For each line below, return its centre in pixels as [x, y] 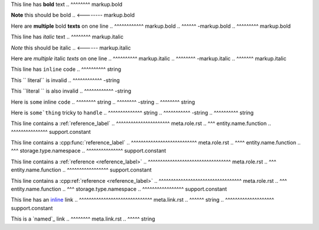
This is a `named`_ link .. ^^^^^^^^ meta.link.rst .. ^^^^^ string [83, 219]
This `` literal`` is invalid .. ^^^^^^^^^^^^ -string [66, 80]
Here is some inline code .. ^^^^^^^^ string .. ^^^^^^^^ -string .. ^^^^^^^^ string [103, 102]
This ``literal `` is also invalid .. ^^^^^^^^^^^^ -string [71, 91]
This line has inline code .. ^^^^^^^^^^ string [66, 69]
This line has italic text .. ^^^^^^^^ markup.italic [67, 37]
